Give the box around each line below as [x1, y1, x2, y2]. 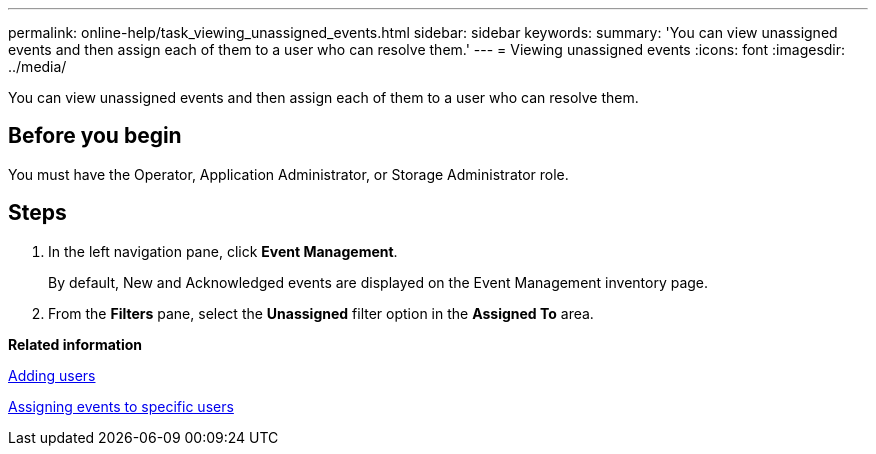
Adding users [8, 366, 96, 384]
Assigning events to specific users [8, 397, 234, 415]
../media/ [8, 58, 67, 75]
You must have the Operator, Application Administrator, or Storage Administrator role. [8, 165, 569, 183]
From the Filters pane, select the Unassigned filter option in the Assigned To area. [48, 304, 594, 322]
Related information [8, 335, 143, 353]
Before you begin [8, 123, 182, 149]
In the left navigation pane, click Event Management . [48, 242, 398, 260]
